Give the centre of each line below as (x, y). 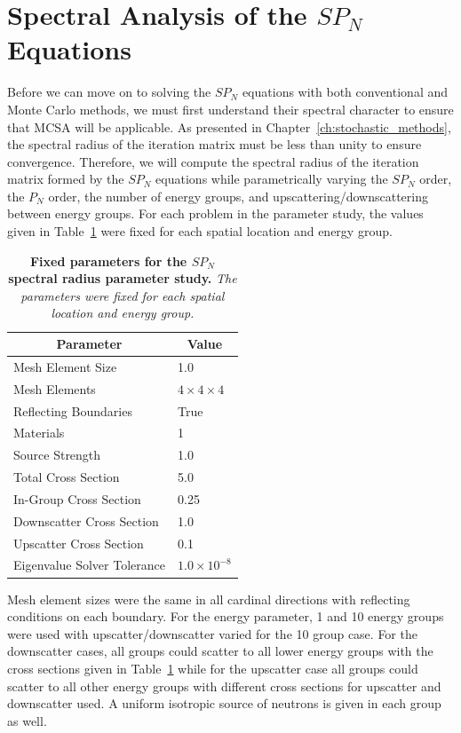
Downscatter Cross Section (86, 520)
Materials (39, 433)
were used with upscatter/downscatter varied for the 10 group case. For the (212, 633)
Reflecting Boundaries (73, 410)
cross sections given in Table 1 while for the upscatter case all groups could (213, 668)
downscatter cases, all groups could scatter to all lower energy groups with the (220, 651)
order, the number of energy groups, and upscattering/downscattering (238, 196)
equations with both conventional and (345, 92)
